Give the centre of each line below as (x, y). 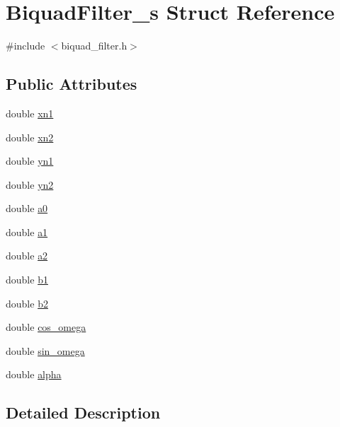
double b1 (27, 280)
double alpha (34, 374)
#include (25, 46)
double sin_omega (45, 350)
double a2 (27, 256)
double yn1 (30, 161)
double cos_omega (46, 327)
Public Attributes (72, 84)
